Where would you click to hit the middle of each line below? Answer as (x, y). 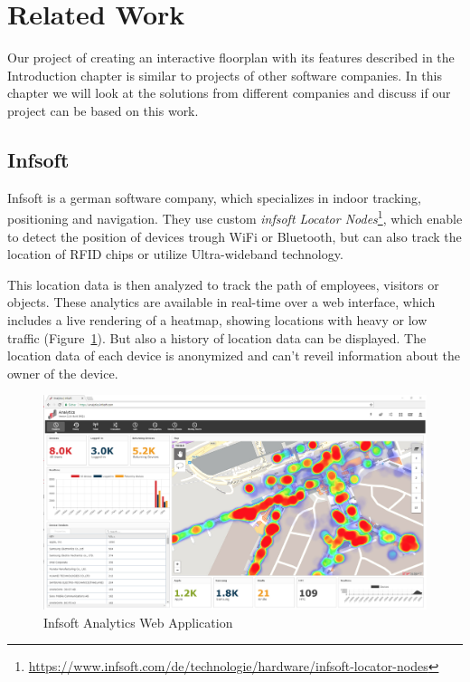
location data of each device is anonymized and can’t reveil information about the (234, 355)
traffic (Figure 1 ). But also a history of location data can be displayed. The (217, 337)
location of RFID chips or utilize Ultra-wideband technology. (175, 254)
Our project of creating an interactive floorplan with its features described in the (231, 58)
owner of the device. (63, 373)
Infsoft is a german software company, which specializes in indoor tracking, (214, 197)
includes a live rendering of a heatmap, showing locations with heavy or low (217, 319)
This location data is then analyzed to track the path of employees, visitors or (223, 284)
